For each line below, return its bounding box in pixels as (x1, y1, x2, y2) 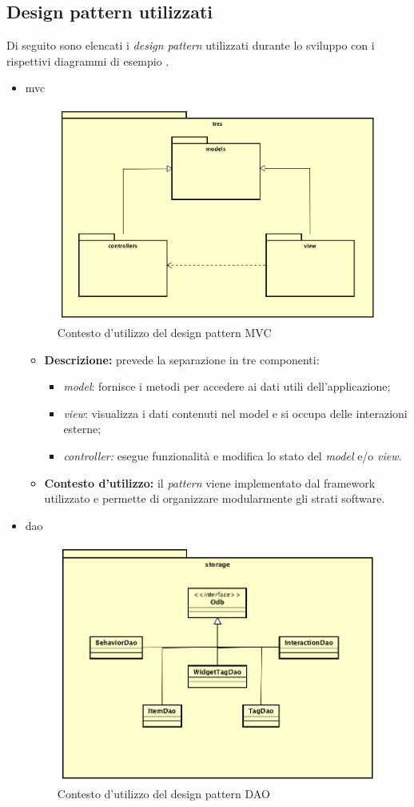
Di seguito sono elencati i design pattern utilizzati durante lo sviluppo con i (6, 37, 375, 54)
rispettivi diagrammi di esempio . (6, 52, 169, 69)
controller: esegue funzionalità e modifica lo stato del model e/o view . (63, 448, 402, 464)
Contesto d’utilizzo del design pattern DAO (57, 785, 270, 802)
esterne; (63, 420, 102, 437)
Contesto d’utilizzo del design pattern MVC (57, 324, 272, 341)
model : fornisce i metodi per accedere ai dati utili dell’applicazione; (63, 378, 391, 395)
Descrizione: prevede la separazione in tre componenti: (44, 351, 320, 367)
